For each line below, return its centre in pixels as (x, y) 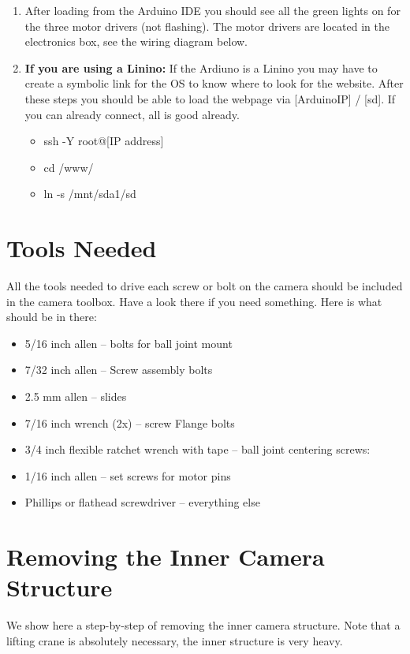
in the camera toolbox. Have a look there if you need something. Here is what (194, 301)
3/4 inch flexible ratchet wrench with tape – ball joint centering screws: (198, 449)
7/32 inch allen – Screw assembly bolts (119, 370)
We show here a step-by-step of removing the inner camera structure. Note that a (203, 625)
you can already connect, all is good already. (132, 114)
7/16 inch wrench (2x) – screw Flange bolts (130, 422)
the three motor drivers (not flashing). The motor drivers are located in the (207, 26)
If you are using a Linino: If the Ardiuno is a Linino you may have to (201, 67)
